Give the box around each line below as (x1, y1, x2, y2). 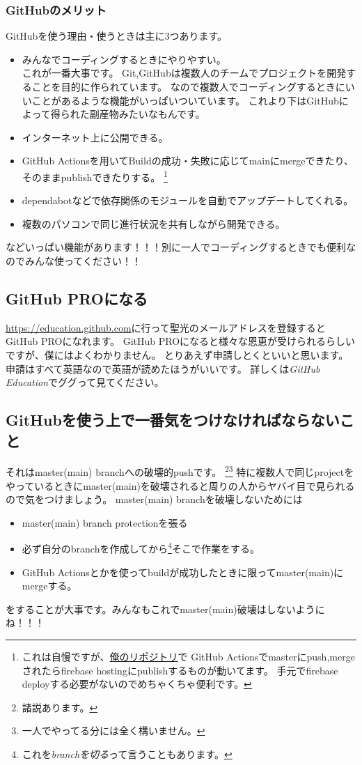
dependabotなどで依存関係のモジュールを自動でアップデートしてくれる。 (22, 193, 354, 208)
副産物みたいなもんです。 (89, 107, 205, 121)
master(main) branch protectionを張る (22, 515, 188, 530)
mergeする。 (22, 578, 77, 593)
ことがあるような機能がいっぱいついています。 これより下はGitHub (31, 93, 339, 107)
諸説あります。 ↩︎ (22, 700, 98, 714)
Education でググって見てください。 (6, 375, 164, 389)
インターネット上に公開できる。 (22, 130, 168, 144)
